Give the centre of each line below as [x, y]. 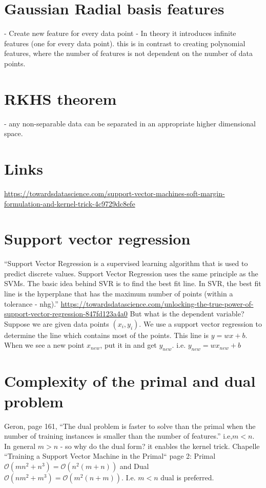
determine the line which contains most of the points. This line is [107, 335]
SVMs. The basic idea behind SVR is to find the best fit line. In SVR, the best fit [133, 283]
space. [14, 133]
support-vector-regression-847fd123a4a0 [66, 314]
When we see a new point [44, 345]
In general [20, 446]
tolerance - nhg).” [31, 303]
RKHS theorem [60, 98]
